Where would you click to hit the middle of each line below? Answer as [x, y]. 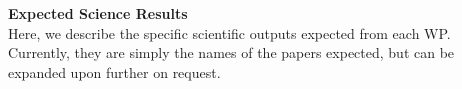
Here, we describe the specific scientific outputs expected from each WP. [229, 32]
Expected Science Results [98, 13]
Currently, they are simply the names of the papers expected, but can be [231, 52]
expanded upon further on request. [114, 71]
